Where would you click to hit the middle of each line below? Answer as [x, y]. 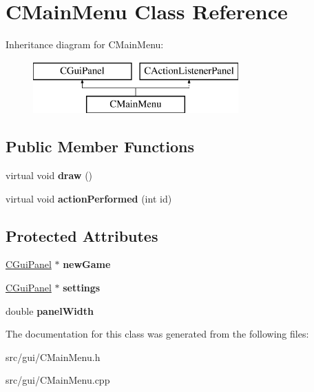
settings [82, 288]
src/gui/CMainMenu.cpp [58, 380]
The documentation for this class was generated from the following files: [157, 334]
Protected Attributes [82, 235]
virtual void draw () [49, 175]
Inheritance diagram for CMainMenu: [85, 44]
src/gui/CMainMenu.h [53, 357]
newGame [87, 264]
